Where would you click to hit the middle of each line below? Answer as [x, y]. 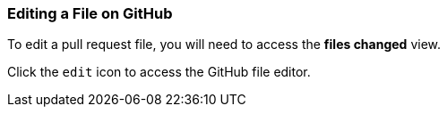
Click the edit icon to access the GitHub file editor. [159, 72]
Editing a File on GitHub [90, 13]
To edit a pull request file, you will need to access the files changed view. [224, 45]
